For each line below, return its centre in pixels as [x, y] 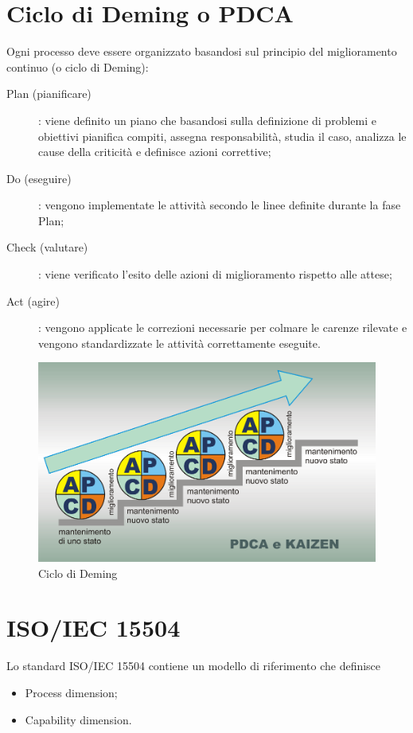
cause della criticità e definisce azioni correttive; [155, 152]
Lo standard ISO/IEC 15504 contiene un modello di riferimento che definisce [194, 666]
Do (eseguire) [39, 178]
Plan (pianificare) [49, 94]
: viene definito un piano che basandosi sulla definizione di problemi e [207, 120]
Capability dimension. [78, 719]
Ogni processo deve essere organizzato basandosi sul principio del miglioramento [202, 51]
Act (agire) [33, 300]
